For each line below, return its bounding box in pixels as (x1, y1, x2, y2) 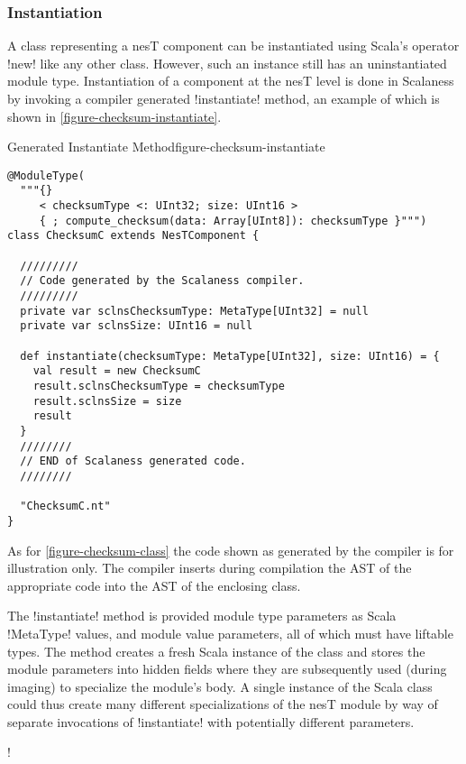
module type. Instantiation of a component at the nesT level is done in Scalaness (7, 71, 454, 90)
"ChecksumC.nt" (20, 500, 111, 513)
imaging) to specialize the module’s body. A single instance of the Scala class (7, 677, 433, 695)
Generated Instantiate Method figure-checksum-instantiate (7, 137, 325, 156)
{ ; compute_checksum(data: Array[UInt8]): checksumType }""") (39, 214, 427, 227)
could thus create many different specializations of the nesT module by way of (7, 695, 438, 713)
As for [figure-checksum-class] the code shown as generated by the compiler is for (7, 540, 454, 559)
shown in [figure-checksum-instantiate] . (7, 106, 222, 125)
